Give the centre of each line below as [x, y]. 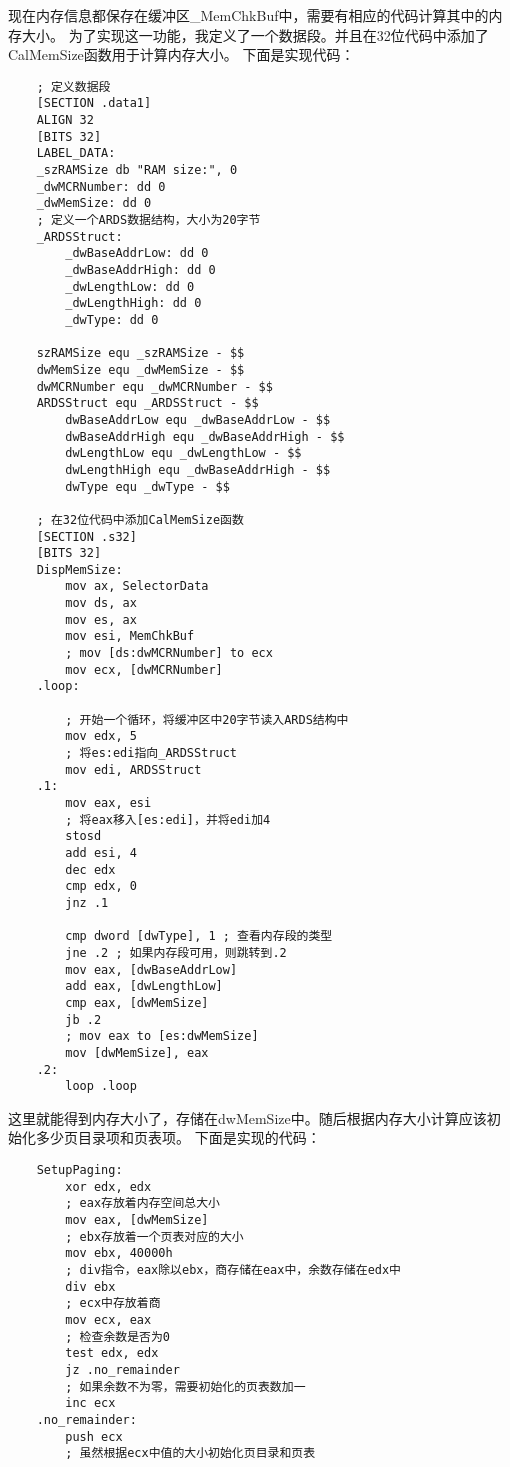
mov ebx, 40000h [119, 1253]
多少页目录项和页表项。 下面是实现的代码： [178, 1137]
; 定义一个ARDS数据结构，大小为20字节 [148, 220]
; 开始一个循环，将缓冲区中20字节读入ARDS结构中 [207, 719]
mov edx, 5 [101, 736]
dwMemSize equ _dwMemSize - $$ [140, 369]
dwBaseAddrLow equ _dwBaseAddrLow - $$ [198, 419]
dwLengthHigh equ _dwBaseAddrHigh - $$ [198, 469]
